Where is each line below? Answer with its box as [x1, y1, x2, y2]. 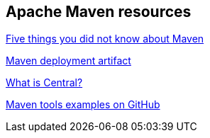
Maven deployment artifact [6, 54, 131, 67]
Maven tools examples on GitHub [6, 98, 160, 111]
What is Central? [6, 76, 83, 89]
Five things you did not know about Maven [6, 33, 204, 45]
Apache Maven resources [6, 3, 192, 21]
